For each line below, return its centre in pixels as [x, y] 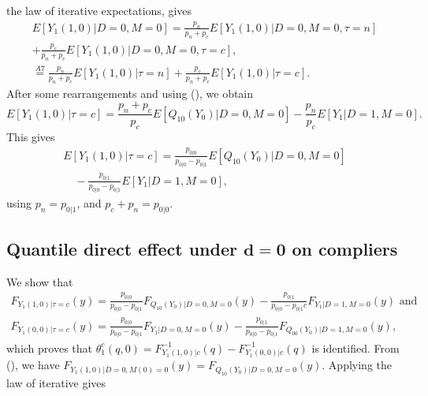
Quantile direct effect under [122, 248]
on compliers [345, 248]
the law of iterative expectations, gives [99, 10]
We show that [40, 281]
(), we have [33, 365]
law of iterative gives [56, 382]
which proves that [50, 347]
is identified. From [355, 347]
